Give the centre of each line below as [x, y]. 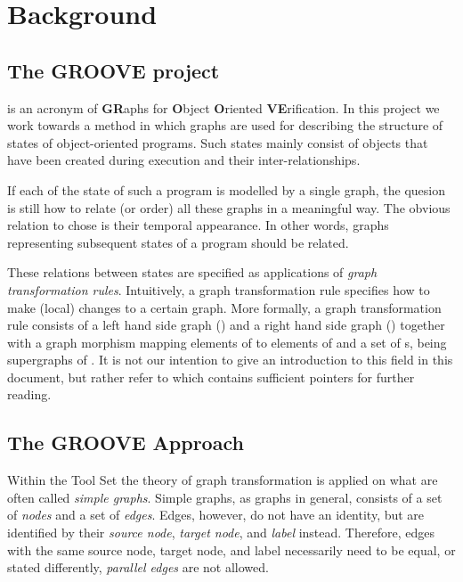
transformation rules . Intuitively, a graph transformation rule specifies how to [219, 289]
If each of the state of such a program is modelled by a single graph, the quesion [227, 189]
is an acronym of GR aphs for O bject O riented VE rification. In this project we [223, 107]
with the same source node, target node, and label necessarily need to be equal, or [231, 549]
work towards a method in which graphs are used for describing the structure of [225, 125]
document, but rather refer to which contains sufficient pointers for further [211, 377]
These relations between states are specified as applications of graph [192, 272]
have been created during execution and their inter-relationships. [184, 160]
